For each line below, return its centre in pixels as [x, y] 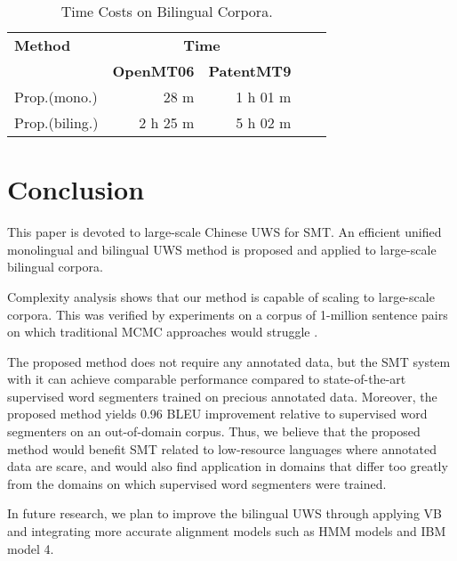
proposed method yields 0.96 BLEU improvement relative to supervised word [217, 414]
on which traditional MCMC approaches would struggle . [163, 332]
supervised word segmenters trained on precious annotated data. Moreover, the [222, 396]
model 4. [31, 548]
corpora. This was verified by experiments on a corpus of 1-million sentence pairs [228, 314]
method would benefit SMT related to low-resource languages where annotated [222, 448]
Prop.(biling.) [56, 122]
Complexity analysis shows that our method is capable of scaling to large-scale [221, 296]
